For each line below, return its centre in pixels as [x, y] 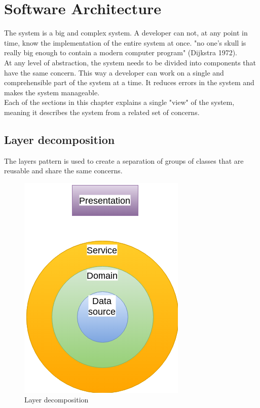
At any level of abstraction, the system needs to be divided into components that [130, 62]
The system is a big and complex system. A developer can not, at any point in [126, 33]
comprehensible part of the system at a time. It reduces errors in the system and [129, 82]
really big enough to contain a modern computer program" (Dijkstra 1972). [121, 52]
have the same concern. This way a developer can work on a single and [114, 72]
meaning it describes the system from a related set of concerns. [102, 112]
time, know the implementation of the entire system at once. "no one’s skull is [125, 42]
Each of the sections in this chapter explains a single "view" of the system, [119, 102]
